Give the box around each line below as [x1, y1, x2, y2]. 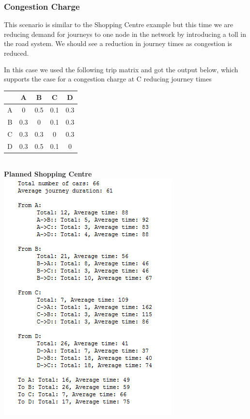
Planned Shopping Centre [4, 169, 92, 179]
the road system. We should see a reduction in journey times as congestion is [4, 38, 232, 48]
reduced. [4, 48, 29, 58]
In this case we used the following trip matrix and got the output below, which [4, 64, 238, 74]
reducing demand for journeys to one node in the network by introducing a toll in [4, 29, 247, 39]
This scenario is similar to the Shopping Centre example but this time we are [4, 19, 234, 30]
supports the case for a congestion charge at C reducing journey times [4, 74, 212, 84]
